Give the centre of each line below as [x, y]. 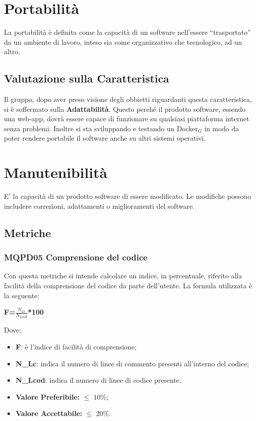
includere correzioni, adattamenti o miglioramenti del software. [99, 206]
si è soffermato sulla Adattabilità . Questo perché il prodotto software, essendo [125, 109]
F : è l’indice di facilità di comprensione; [76, 346]
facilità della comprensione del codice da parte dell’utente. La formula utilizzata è [128, 285]
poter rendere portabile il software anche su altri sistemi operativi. [105, 138]
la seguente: [22, 295]
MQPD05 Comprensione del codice [76, 257]
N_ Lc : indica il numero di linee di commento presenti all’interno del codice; [132, 363]
